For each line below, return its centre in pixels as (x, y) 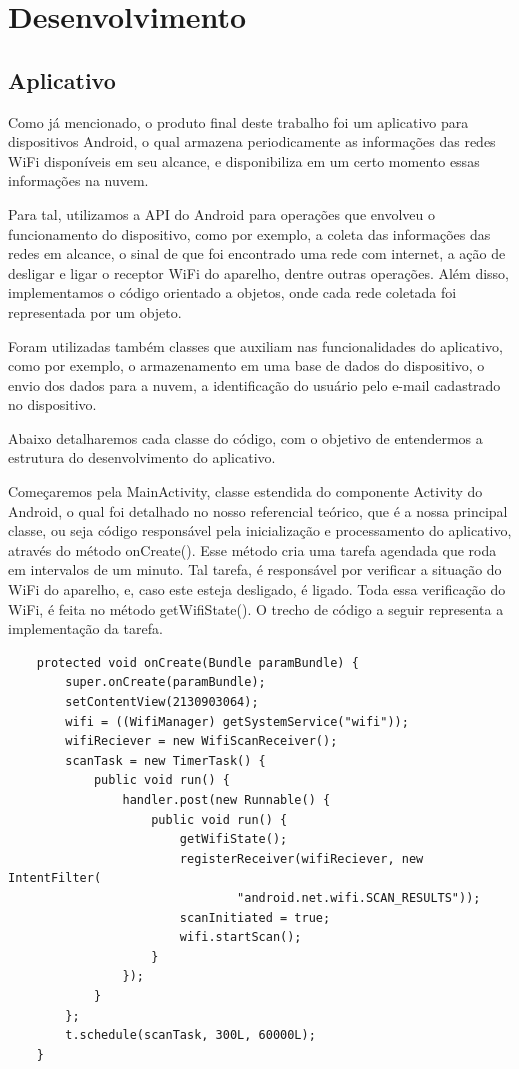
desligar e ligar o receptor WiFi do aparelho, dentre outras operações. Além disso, (259, 272)
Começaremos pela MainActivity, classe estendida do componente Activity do (245, 491)
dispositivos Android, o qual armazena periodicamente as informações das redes (252, 141)
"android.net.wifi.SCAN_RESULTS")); (359, 897)
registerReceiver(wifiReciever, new (301, 858)
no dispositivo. (52, 404)
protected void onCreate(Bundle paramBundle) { (197, 662)
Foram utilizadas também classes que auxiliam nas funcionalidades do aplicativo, (255, 345)
